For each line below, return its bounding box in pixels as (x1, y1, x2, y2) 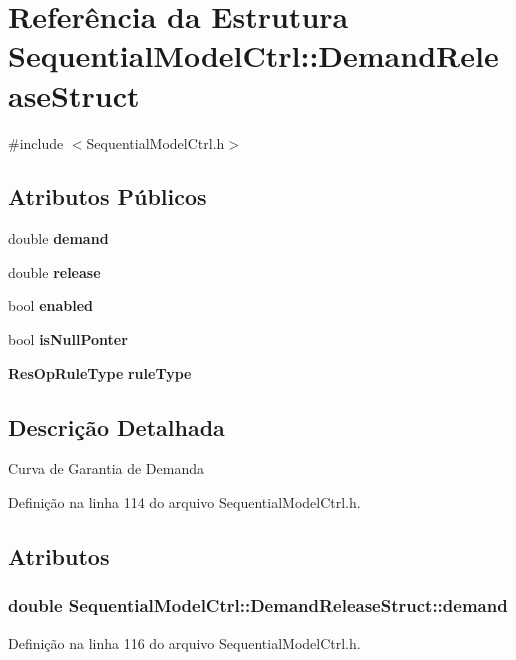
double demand (8, 228, 109, 249)
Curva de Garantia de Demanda (8, 458, 204, 479)
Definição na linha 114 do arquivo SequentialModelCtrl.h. (8, 492, 361, 513)
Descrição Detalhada (8, 411, 225, 442)
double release (8, 261, 101, 282)
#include (8, 132, 64, 153)
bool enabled (8, 295, 94, 316)
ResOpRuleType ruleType (8, 362, 192, 383)
